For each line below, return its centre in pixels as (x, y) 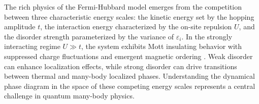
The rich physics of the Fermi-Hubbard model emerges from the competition (123, 7)
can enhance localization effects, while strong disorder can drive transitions (121, 66)
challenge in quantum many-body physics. (69, 96)
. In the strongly (207, 36)
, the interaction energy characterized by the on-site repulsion (136, 27)
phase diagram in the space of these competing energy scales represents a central (130, 86)
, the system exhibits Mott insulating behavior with (161, 46)
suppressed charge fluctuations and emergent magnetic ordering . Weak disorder (128, 56)
